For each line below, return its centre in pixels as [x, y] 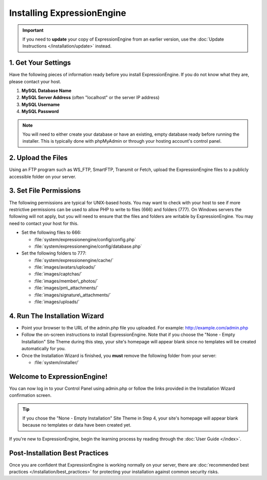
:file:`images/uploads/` [57, 302]
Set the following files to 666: [51, 232]
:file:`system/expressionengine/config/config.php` [85, 239]
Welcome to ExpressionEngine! [58, 376]
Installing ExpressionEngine [67, 13]
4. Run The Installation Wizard [56, 316]
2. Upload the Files [38, 158]
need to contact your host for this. [44, 223]
